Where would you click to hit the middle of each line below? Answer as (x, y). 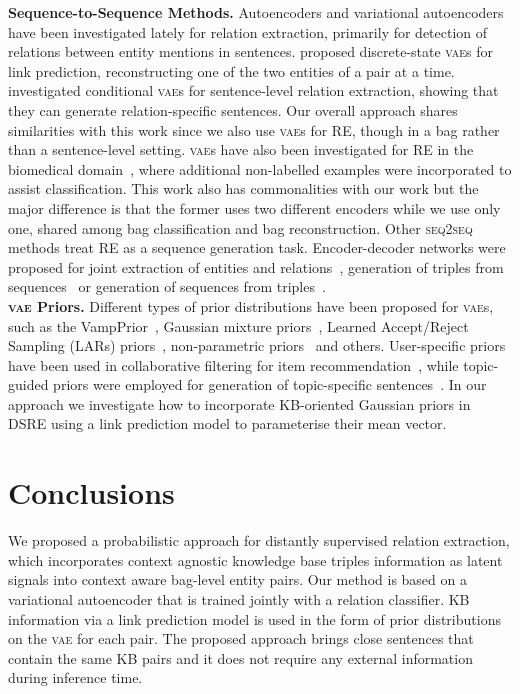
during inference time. (75, 677)
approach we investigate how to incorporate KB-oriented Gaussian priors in (239, 403)
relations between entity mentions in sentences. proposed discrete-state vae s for (250, 51)
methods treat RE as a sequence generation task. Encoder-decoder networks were (257, 247)
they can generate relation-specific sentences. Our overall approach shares (233, 109)
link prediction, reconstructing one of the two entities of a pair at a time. (231, 70)
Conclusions (91, 492)
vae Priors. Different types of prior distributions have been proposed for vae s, (251, 305)
